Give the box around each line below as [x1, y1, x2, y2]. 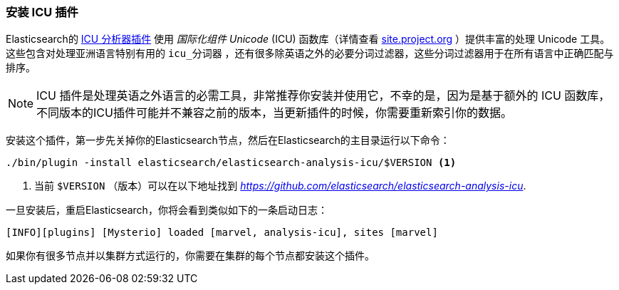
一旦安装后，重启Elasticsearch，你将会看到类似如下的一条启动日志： [6, 204, 328, 217]
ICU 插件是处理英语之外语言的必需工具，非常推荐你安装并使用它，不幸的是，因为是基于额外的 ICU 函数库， [36, 88, 610, 103]
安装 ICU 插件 [6, 5, 78, 19]
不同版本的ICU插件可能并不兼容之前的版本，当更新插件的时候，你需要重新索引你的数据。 [36, 105, 512, 120]
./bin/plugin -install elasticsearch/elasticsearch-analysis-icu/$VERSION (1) [6, 157, 457, 169]
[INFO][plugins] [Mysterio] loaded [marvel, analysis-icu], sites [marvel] [6, 227, 438, 239]
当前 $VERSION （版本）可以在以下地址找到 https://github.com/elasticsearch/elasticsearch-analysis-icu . [34, 180, 526, 192]
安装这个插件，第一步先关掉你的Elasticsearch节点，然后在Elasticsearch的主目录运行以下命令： [6, 134, 450, 147]
